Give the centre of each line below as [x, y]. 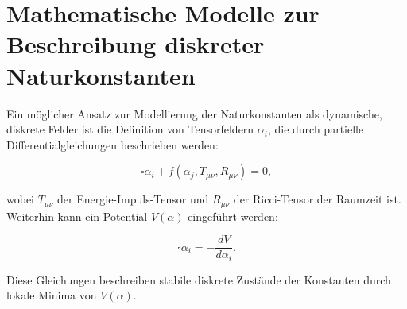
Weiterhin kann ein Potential [77, 216]
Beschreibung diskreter [136, 44]
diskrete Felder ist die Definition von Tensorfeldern [130, 129]
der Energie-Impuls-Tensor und [133, 199]
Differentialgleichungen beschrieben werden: [112, 144]
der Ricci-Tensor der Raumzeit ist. [317, 199]
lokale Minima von [52, 295]
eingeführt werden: [233, 216]
